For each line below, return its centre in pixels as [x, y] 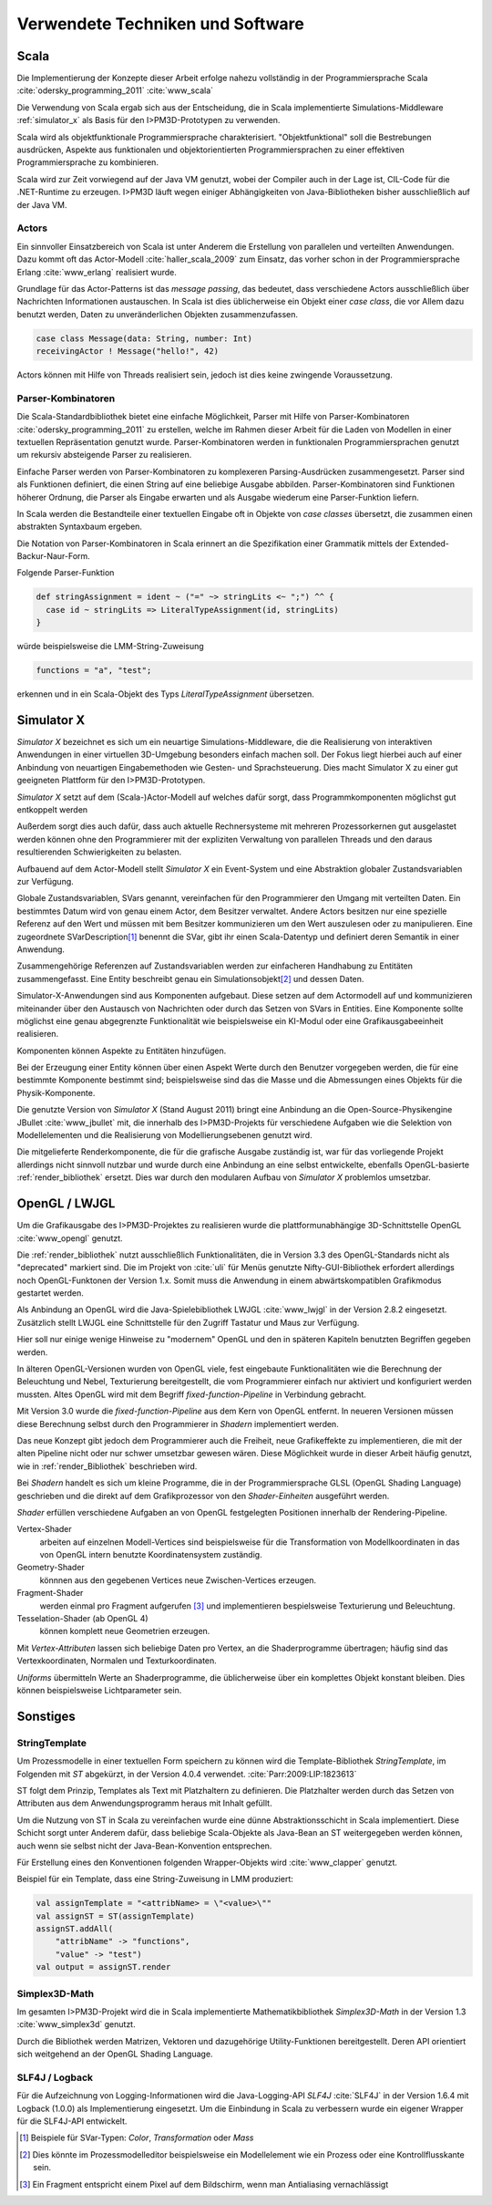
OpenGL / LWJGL [66, 1204]
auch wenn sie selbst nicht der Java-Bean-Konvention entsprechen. [144, 1846]
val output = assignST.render [103, 1967]
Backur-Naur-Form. [53, 556]
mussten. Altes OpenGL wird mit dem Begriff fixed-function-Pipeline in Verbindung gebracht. [191, 1394]
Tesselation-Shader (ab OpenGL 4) [83, 1619]
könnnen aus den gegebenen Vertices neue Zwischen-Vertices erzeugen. [178, 1580]
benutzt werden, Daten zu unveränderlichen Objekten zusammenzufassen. [158, 314]
